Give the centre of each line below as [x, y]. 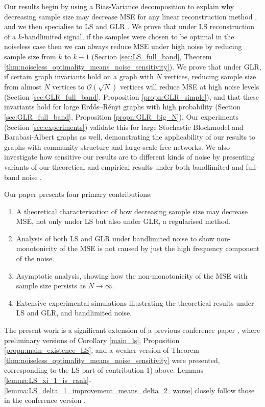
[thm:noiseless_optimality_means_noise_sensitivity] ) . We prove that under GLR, [133, 66]
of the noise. [35, 258]
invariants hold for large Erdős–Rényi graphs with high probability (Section [122, 107]
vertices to [68, 86]
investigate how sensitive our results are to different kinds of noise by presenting [129, 157]
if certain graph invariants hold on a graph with [79, 76]
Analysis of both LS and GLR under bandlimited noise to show [115, 238]
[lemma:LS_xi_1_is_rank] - [48, 380]
